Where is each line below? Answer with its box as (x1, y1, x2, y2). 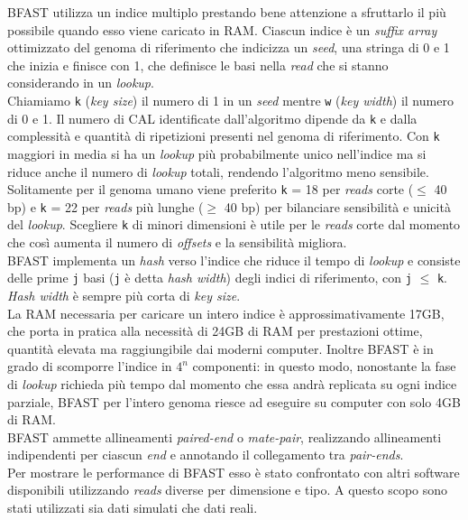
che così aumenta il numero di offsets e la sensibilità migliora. (7, 233, 347, 252)
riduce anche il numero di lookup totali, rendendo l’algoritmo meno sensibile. (7, 162, 429, 181)
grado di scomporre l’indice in (7, 357, 172, 376)
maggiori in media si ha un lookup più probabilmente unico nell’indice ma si (7, 144, 427, 162)
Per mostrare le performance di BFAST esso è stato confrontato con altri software (7, 462, 460, 481)
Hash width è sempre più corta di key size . (7, 285, 241, 304)
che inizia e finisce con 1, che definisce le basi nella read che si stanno (7, 55, 389, 74)
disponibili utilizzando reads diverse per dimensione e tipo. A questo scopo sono (7, 480, 448, 499)
